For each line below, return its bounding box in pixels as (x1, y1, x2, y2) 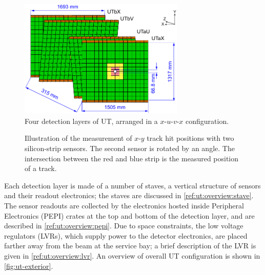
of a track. (25, 163, 57, 174)
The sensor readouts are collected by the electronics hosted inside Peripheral (4, 200, 244, 211)
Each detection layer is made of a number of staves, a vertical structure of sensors (4, 180, 261, 191)
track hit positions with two (147, 133, 234, 143)
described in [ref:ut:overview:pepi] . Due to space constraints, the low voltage (4, 220, 243, 231)
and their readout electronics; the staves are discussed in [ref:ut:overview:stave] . (4, 190, 254, 201)
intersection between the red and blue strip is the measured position (25, 153, 239, 163)
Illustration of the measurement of (25, 133, 132, 143)
